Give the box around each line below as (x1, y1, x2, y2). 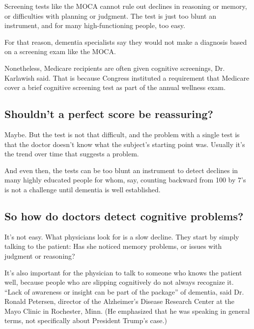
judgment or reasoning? (4, 250, 75, 261)
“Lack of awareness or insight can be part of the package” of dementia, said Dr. (4, 286, 244, 297)
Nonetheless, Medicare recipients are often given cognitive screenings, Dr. (4, 62, 225, 73)
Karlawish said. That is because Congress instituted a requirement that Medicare (4, 72, 250, 83)
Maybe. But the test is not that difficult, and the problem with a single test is (4, 129, 240, 139)
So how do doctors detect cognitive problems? (4, 208, 244, 223)
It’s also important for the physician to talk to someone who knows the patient (4, 267, 242, 277)
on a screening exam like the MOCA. (4, 46, 116, 57)
